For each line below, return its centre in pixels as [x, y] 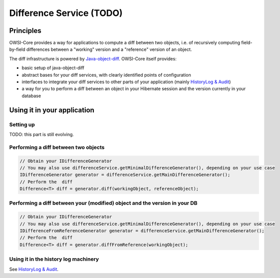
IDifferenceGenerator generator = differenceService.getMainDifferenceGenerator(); [125, 175]
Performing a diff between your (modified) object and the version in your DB [103, 203]
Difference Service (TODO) [66, 13]
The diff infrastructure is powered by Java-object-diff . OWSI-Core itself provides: [93, 59]
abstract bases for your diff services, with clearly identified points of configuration [107, 75]
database [31, 96]
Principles [25, 31]
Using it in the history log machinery [54, 259]
